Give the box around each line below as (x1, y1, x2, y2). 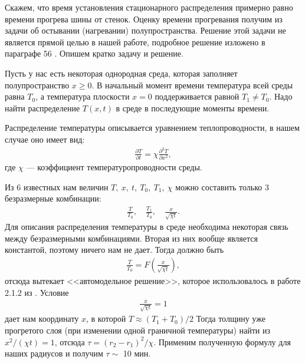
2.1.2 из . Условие (5, 286, 69, 298)
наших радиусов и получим (5, 347, 103, 359)
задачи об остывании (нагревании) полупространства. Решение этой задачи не (5, 24, 286, 37)
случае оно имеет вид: (5, 133, 85, 145)
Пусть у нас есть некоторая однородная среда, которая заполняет (5, 67, 238, 79)
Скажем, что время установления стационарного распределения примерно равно (5, 1, 293, 13)
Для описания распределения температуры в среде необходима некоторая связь (5, 220, 288, 233)
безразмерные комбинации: (5, 192, 101, 204)
